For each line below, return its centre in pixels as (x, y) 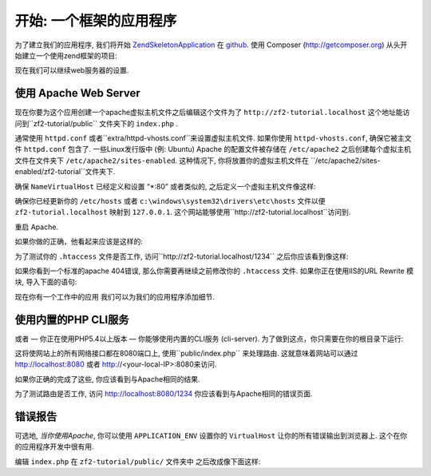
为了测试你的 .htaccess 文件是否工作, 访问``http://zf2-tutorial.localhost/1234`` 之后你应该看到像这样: (182, 256)
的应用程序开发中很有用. (55, 446)
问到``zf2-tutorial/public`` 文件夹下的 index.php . (97, 123)
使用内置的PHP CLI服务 (72, 319)
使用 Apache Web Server (78, 93)
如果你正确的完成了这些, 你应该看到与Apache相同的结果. (107, 379)
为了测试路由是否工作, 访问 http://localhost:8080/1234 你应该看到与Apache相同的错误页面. (164, 394)
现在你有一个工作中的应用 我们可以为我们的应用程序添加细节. (115, 296)
